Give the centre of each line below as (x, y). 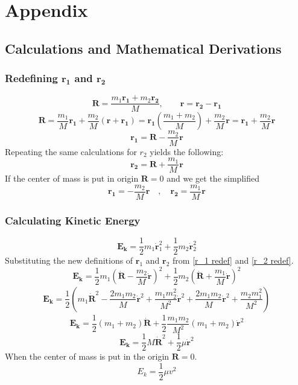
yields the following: (187, 151)
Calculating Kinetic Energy (73, 220)
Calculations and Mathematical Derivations (143, 48)
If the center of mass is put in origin (72, 178)
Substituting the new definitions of (69, 260)
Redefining (31, 78)
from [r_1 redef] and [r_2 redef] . (233, 260)
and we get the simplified (213, 178)
